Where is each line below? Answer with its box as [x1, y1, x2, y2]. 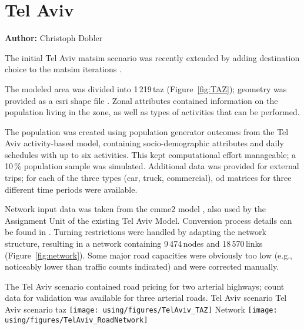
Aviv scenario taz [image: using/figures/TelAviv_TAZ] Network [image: [5, 303, 278, 315]
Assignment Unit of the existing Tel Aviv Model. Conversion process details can [5, 214, 292, 226]
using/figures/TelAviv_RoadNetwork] [5, 315, 148, 324]
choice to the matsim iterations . [5, 63, 122, 75]
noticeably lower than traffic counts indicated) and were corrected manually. [5, 260, 279, 273]
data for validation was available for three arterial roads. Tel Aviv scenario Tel [5, 291, 287, 304]
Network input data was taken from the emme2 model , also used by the [5, 203, 266, 215]
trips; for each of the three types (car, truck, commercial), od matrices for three [5, 172, 292, 184]
